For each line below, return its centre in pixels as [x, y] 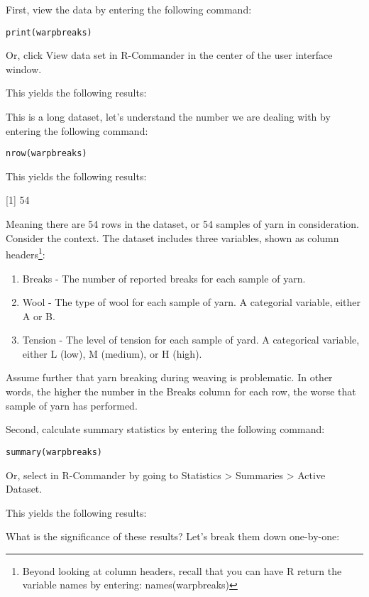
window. [24, 69]
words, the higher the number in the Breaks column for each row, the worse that [181, 391]
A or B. [39, 316]
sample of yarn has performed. [72, 405]
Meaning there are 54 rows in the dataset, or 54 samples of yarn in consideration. [182, 224]
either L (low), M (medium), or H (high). [112, 353]
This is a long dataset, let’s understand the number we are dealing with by [168, 117]
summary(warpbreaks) [54, 452]
